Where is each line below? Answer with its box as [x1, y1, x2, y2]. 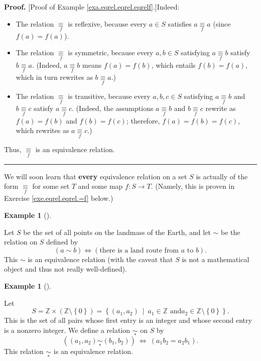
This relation [4, 345, 44, 356]
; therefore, [126, 115, 160, 126]
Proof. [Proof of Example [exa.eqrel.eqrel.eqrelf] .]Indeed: [4, 2, 180, 12]
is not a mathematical [182, 254, 249, 264]
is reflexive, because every [68, 18, 147, 29]
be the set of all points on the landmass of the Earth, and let [23, 226, 211, 237]
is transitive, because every [68, 91, 151, 101]
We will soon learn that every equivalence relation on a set [4, 171, 187, 181]
